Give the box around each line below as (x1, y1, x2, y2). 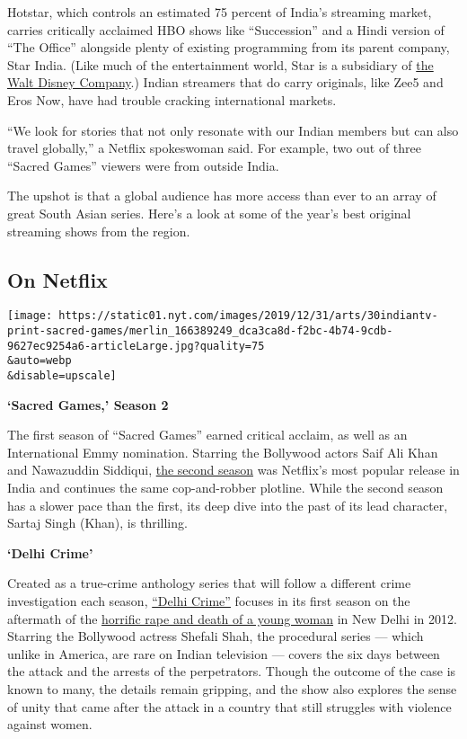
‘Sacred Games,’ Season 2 (7, 395, 169, 414)
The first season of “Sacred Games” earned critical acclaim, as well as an (7, 425, 408, 444)
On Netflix (7, 265, 108, 293)
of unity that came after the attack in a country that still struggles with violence (7, 697, 452, 716)
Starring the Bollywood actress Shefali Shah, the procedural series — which (7, 627, 424, 646)
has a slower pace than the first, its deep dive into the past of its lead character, (7, 495, 448, 514)
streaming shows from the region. (7, 221, 190, 240)
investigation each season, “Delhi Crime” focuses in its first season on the (7, 591, 410, 610)
